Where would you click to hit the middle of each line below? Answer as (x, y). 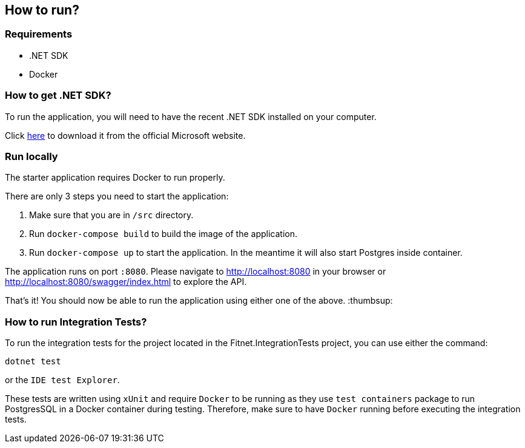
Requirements (39, 34)
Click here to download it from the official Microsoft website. (125, 135)
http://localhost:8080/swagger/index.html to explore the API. (126, 282)
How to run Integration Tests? (76, 322)
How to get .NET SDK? (58, 95)
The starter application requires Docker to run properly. (115, 178)
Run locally (31, 156)
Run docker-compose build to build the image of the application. (163, 234)
